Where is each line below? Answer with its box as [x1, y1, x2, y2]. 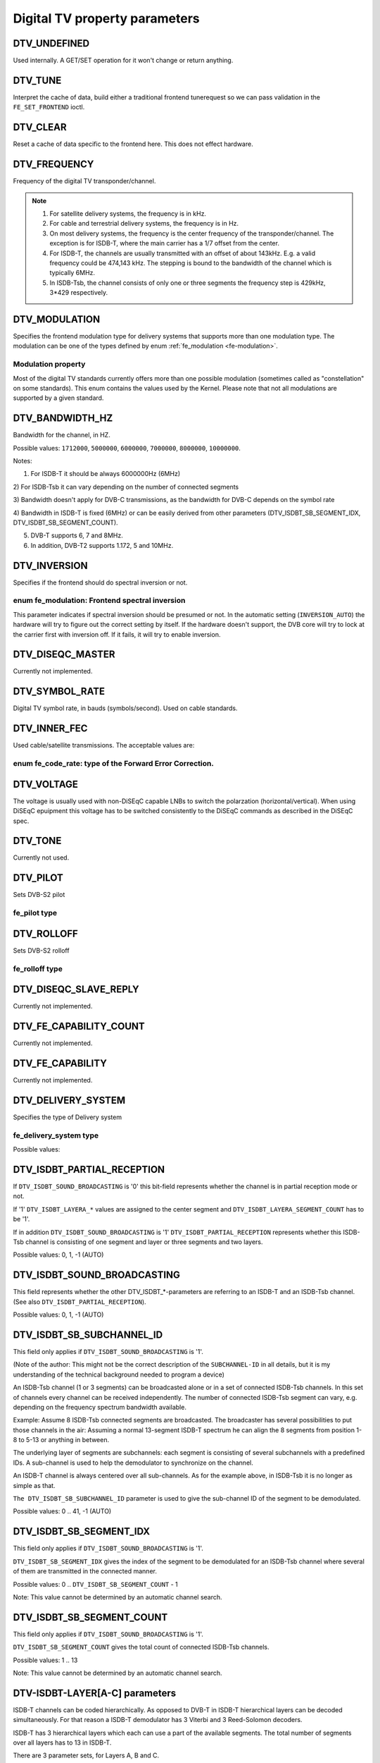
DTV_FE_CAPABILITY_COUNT [13, 1020, 146, 1032]
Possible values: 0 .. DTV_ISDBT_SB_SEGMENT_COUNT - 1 [13, 1580, 179, 1588]
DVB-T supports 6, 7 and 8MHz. [30, 531, 123, 539]
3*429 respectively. [49, 288, 108, 297]
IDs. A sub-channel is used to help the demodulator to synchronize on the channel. [13, 1458, 253, 1467]
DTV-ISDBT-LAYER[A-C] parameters [13, 1687, 177, 1699]
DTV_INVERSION [13, 559, 88, 571]
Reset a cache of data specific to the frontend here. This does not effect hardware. [13, 140, 253, 148]
